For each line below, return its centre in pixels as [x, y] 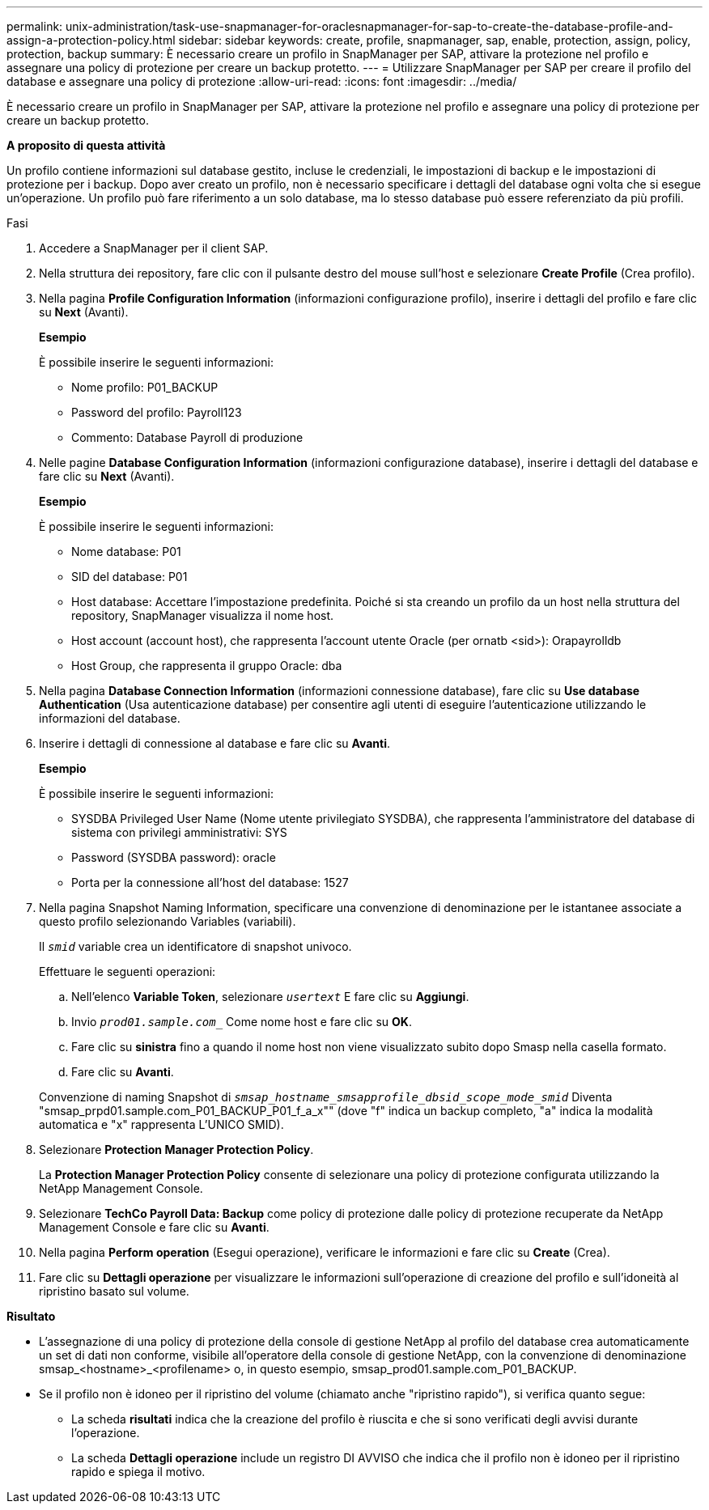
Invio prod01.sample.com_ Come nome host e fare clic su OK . [242, 1022]
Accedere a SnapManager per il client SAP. [154, 248]
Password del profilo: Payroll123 [157, 412]
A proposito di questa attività [86, 145]
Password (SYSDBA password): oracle [174, 857]
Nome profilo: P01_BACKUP [145, 387]
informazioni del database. [110, 718]
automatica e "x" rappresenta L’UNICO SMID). [161, 1124]
